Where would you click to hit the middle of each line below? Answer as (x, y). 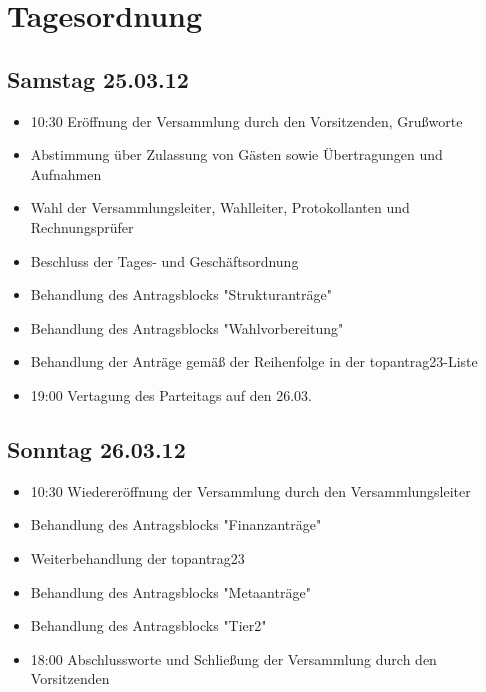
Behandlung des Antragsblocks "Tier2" (148, 625)
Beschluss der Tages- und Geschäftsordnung (164, 260)
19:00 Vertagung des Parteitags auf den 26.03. (171, 394)
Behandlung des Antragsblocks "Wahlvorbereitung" (187, 327)
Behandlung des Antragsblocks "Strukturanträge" (181, 294)
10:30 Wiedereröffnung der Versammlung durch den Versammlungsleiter (250, 490)
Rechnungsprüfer (82, 226)
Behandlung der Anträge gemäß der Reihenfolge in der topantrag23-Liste (254, 361)
